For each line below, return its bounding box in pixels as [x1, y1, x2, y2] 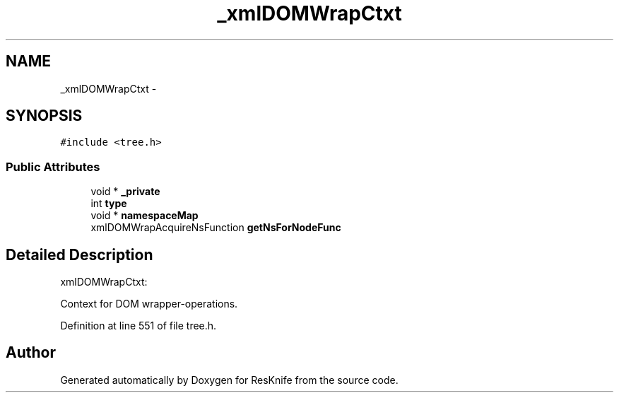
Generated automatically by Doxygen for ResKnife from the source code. [60, 373, 399, 386]
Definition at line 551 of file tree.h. [60, 320, 217, 332]
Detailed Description [6, 245, 153, 264]
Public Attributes [6, 159, 100, 174]
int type [90, 197, 127, 210]
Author [6, 344, 56, 362]
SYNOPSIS [6, 107, 83, 125]
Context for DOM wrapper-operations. [60, 298, 238, 310]
